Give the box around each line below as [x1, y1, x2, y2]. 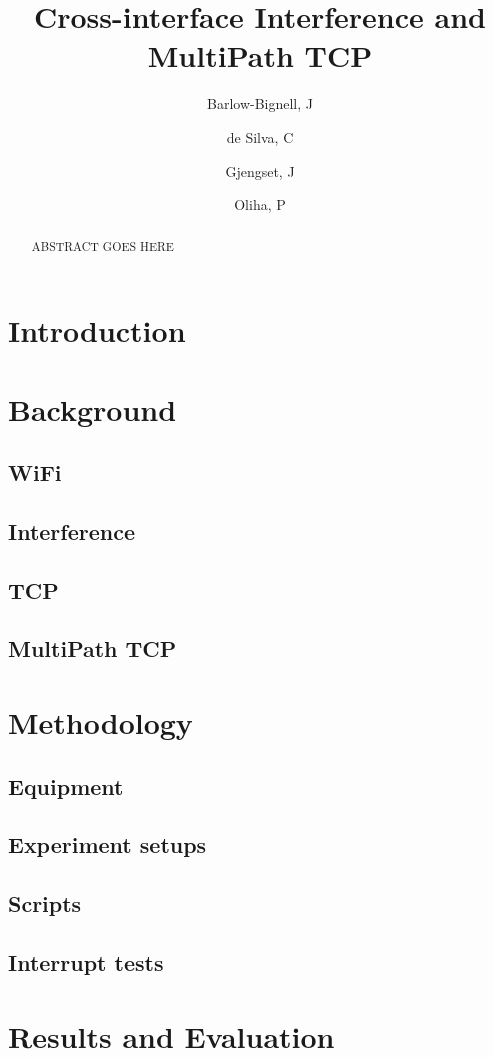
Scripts [8, 888, 82, 919]
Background [8, 388, 177, 429]
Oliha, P [234, 194, 286, 215]
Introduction [8, 310, 186, 351]
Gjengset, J [225, 160, 295, 181]
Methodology [8, 702, 193, 743]
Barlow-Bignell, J [206, 93, 313, 114]
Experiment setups [8, 829, 207, 860]
